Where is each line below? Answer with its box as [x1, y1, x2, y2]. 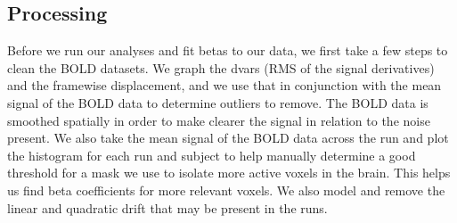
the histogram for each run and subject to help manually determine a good [7, 145, 416, 164]
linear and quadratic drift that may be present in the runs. [7, 198, 328, 217]
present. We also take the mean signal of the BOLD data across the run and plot [7, 128, 449, 147]
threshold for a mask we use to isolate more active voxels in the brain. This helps [7, 163, 451, 182]
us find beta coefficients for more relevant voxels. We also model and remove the [7, 180, 445, 199]
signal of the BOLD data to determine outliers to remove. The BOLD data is [7, 93, 428, 111]
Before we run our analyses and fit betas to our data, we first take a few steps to [7, 41, 448, 60]
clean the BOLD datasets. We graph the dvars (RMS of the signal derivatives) [7, 58, 435, 77]
